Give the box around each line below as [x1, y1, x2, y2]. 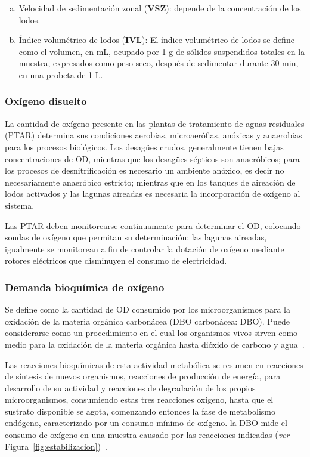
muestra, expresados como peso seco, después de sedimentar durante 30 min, [18, 57, 299, 69]
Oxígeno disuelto [5, 94, 87, 109]
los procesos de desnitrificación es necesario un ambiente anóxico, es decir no [5, 164, 284, 177]
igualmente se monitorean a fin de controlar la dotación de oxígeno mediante [5, 242, 284, 255]
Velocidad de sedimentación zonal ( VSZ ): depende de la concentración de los [18, 2, 301, 14]
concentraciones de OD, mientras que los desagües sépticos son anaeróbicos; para [5, 152, 300, 165]
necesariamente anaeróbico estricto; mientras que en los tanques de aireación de [5, 175, 296, 188]
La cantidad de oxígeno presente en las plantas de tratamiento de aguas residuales [5, 117, 305, 129]
